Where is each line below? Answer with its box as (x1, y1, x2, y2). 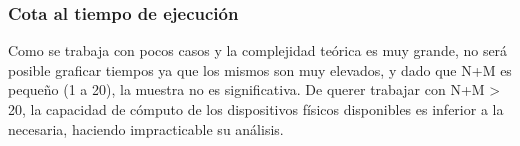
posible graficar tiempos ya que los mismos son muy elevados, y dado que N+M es (8, 59, 512, 80)
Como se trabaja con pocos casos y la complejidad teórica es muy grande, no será (8, 40, 508, 61)
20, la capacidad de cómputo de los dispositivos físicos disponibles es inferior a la (8, 99, 504, 119)
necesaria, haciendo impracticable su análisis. (8, 118, 284, 139)
